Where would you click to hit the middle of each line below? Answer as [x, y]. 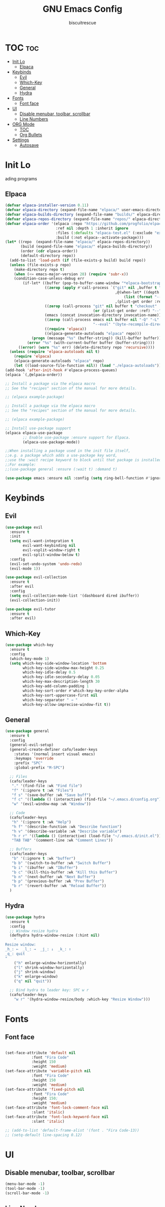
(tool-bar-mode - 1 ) [25, 1189]
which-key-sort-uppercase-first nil [60, 695]
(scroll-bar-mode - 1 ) [27, 1193]
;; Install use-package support [38, 428]
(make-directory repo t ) [39, 269]
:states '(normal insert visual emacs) [55, 754]
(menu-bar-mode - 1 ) [25, 1184]
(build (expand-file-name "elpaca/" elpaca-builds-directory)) [86, 247]
